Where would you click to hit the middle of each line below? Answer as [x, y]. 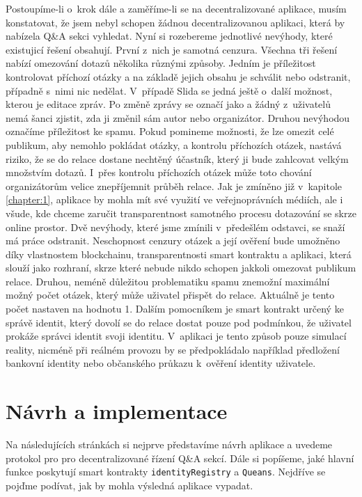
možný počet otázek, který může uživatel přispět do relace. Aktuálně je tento [170, 295]
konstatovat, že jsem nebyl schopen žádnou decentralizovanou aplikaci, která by [175, 22]
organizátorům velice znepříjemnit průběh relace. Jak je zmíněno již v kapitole [174, 186]
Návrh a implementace [117, 411]
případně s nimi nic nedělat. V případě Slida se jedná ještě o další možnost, [169, 90]
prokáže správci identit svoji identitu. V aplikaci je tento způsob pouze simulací [176, 336]
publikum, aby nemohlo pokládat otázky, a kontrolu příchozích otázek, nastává [174, 144]
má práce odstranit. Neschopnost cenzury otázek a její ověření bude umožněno [173, 240]
